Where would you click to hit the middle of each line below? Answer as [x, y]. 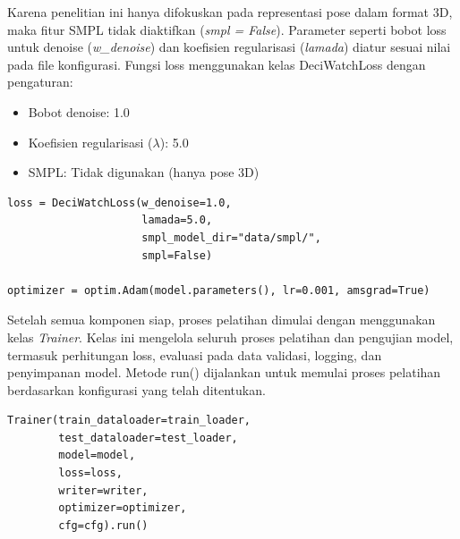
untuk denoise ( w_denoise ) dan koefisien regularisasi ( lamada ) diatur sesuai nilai [229, 47]
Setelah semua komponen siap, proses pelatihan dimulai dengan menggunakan [221, 320]
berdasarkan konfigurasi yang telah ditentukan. [136, 389]
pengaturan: [40, 82]
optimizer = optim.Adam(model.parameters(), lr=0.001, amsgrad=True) [219, 290]
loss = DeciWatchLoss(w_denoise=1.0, [119, 202]
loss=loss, [90, 473]
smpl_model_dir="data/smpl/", [231, 237]
